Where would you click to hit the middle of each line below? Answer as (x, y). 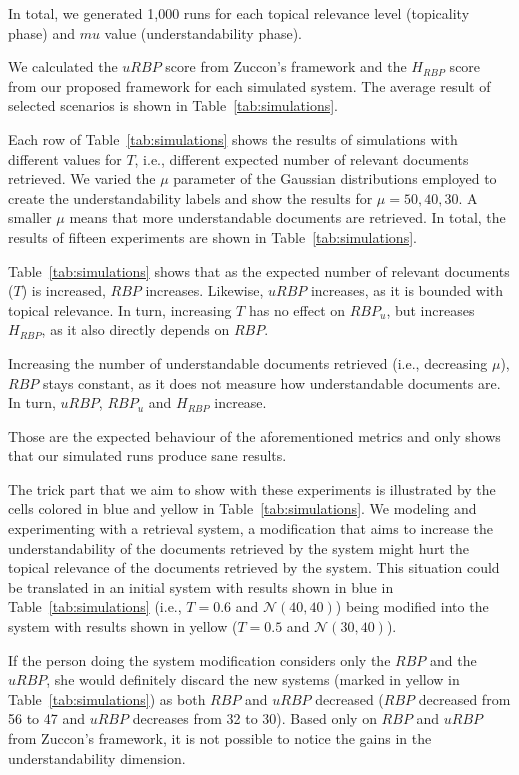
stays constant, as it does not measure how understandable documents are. (271, 382)
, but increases (430, 309)
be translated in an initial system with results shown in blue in (201, 586)
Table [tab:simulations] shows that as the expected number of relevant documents (259, 270)
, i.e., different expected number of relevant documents (301, 158)
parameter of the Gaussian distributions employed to (335, 178)
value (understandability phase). (203, 32)
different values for (65, 158)
